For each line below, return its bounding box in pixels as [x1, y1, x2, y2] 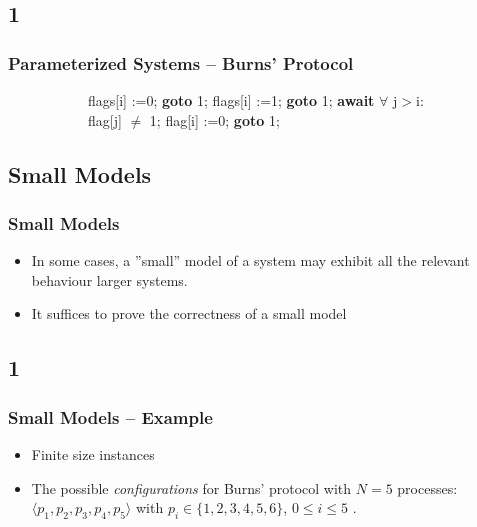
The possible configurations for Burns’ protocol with [31, 477, 352, 498]
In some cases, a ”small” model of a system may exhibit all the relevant [31, 250, 470, 271]
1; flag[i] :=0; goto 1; [149, 109, 280, 130]
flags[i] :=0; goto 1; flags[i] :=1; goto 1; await [88, 90, 375, 110]
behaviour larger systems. [31, 269, 188, 290]
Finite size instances [31, 443, 155, 464]
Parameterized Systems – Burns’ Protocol [8, 50, 354, 75]
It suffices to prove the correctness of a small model [31, 303, 347, 324]
